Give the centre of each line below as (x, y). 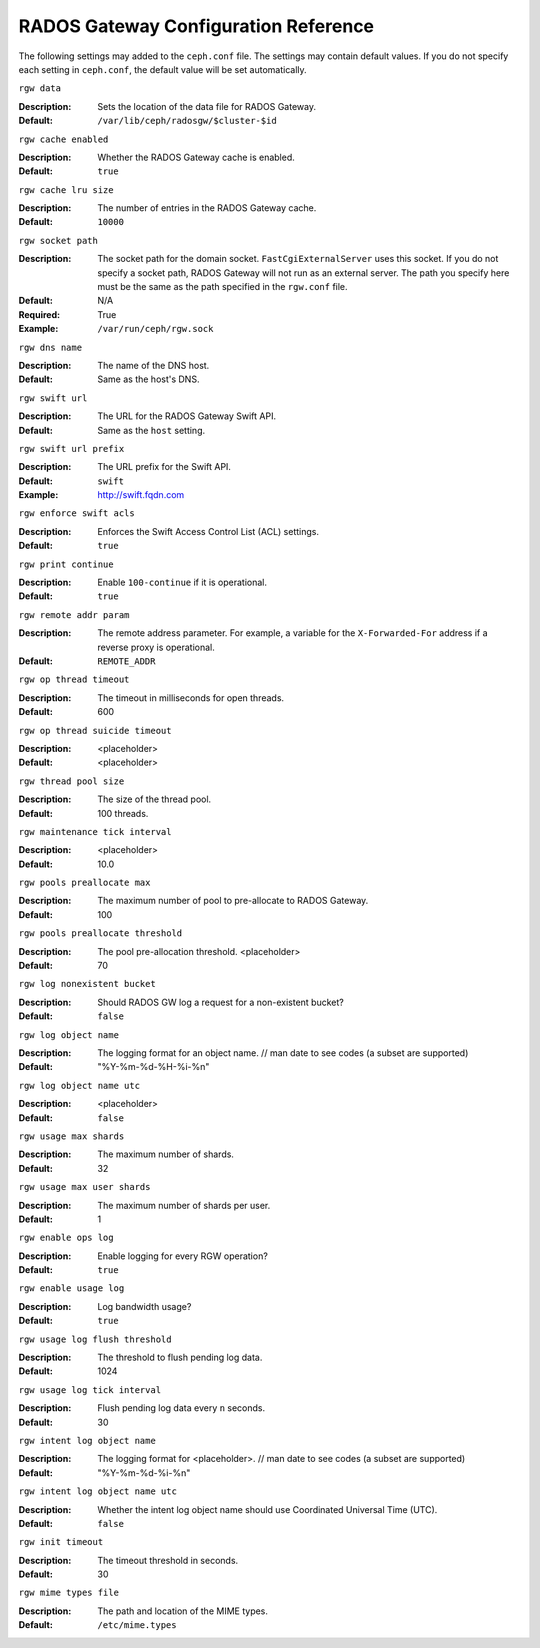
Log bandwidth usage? (144, 1306)
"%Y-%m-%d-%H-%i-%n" (153, 1067)
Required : (39, 314)
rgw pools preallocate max (84, 883)
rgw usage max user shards (84, 1187)
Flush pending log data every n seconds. (181, 1408)
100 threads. (123, 813)
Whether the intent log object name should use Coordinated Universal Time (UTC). (267, 1509)
